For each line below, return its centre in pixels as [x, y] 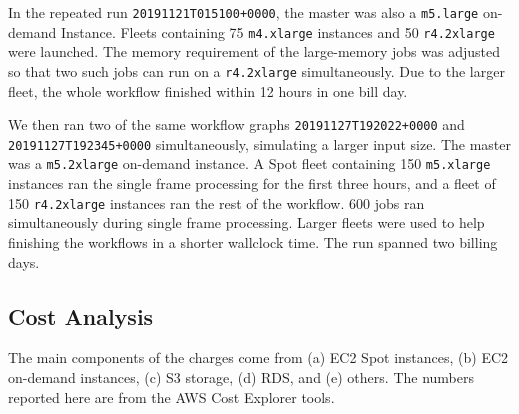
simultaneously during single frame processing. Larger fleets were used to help [246, 222]
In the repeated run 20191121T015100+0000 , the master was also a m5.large [243, 12]
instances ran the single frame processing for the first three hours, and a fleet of [252, 183]
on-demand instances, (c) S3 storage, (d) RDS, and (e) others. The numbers [241, 376]
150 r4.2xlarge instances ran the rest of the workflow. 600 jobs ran [216, 202]
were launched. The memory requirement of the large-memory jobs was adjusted [254, 51]
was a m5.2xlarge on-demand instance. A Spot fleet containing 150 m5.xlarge [249, 163]
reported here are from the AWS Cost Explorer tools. [171, 396]
